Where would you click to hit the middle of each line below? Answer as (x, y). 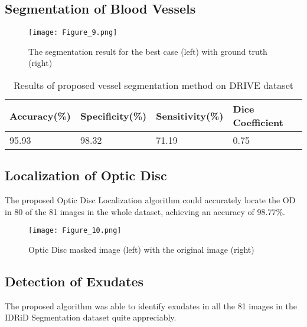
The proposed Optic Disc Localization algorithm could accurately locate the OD (150, 200)
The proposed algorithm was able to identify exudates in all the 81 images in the (151, 305)
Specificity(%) (114, 115)
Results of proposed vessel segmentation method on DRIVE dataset (153, 85)
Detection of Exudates (74, 281)
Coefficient (258, 123)
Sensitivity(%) (190, 115)
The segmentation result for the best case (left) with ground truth (148, 51)
